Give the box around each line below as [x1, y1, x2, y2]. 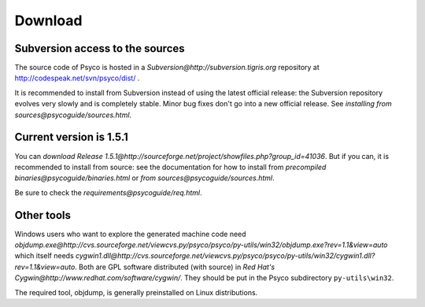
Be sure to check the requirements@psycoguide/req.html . [14, 187, 202, 197]
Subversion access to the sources [14, 42, 185, 55]
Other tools [14, 209, 71, 222]
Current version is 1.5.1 [14, 131, 129, 144]
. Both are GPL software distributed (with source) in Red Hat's [75, 262, 275, 272]
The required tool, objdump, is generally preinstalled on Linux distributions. [14, 287, 258, 297]
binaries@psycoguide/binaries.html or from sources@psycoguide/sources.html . [14, 173, 275, 183]
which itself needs [14, 251, 74, 261]
